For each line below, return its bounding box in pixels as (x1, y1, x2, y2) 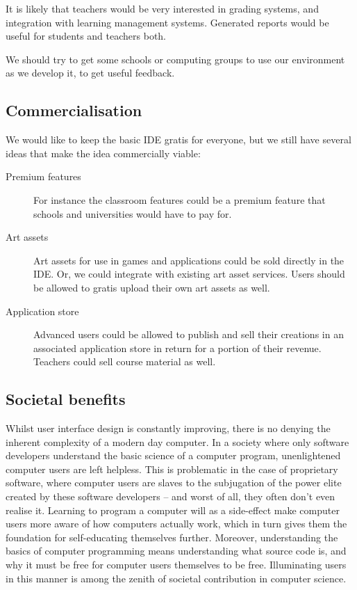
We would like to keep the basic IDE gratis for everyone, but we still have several (6, 132, 351, 147)
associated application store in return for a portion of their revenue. (33, 340, 322, 355)
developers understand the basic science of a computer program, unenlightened (6, 448, 341, 463)
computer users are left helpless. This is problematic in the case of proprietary (6, 461, 338, 476)
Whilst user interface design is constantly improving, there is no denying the (6, 421, 331, 436)
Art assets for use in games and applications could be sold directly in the (33, 253, 344, 267)
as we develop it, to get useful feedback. (6, 65, 175, 80)
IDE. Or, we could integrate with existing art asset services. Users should (33, 266, 345, 281)
